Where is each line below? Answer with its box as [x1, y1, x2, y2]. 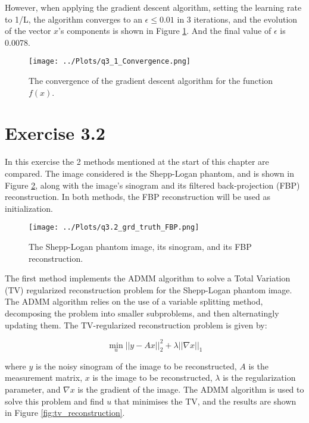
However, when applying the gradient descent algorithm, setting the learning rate [5, 1, 302, 13]
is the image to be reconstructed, [92, 371, 213, 384]
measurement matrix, [5, 371, 83, 384]
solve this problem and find [5, 394, 104, 407]
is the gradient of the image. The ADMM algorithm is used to [77, 383, 304, 396]
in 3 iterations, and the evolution [177, 12, 298, 25]
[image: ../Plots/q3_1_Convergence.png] [29, 57, 191, 66]
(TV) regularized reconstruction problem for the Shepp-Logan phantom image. [5, 283, 292, 296]
